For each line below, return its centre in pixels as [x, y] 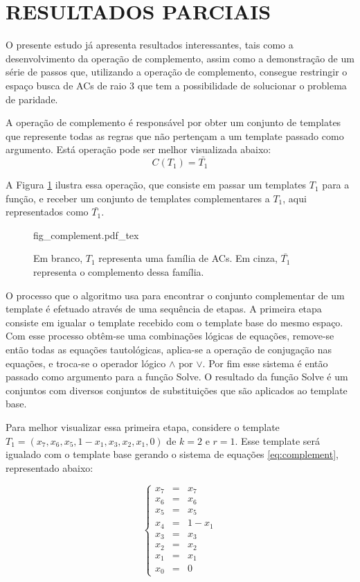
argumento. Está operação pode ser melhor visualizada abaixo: [138, 149]
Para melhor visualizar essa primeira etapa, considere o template [143, 427]
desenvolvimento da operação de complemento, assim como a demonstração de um [180, 58]
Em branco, [58, 258]
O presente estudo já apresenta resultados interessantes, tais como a [150, 45]
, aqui [295, 198]
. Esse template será [278, 440]
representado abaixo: [49, 467]
